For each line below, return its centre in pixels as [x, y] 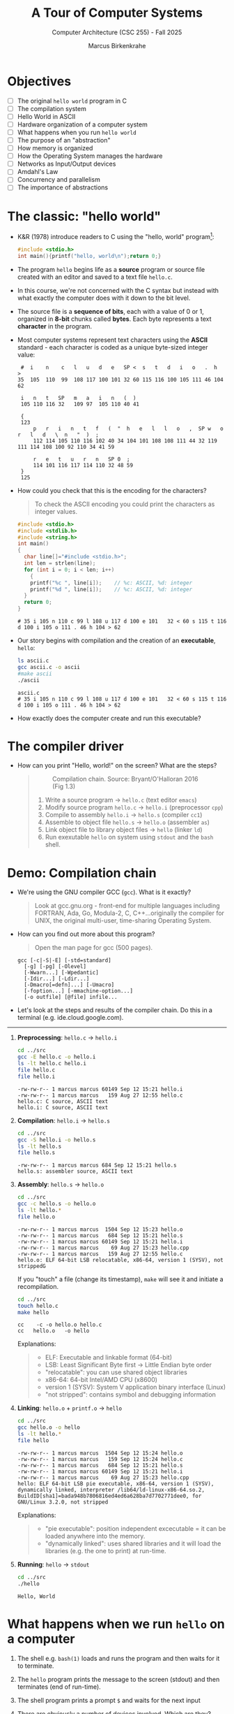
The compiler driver [65, 746]
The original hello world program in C [72, 101]
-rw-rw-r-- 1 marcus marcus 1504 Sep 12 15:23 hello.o [100, 1229]
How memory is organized [55, 148]
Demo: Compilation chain [82, 873]
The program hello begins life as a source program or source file [111, 269]
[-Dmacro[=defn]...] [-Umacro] [69, 985]
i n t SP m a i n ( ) [78, 398]
